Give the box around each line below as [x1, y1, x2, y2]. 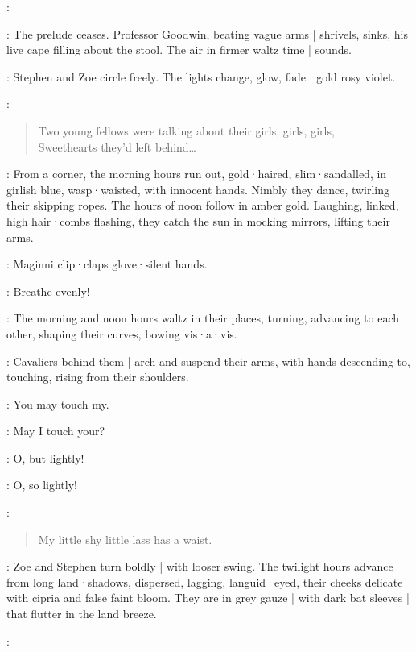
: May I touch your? [6, 422, 105, 439]
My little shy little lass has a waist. [38, 530, 212, 547]
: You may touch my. [6, 395, 109, 412]
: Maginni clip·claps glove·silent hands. [6, 255, 208, 272]
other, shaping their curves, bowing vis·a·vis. [6, 325, 237, 342]
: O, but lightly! [6, 449, 84, 466]
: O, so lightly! [6, 476, 77, 493]
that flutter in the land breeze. [6, 605, 157, 622]
